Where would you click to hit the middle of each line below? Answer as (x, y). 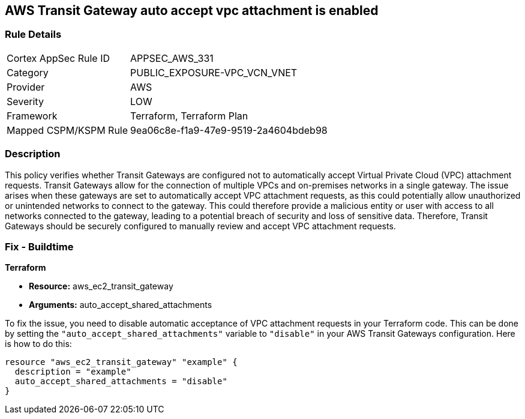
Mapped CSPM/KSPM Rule (67, 130)
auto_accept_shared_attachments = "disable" (121, 381)
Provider (26, 87)
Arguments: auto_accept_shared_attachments (121, 305)
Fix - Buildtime (39, 246)
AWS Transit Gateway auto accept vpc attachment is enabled (192, 11)
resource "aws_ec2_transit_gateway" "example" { (121, 362)
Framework (32, 116)
